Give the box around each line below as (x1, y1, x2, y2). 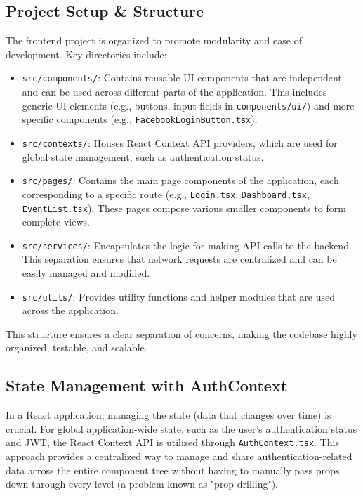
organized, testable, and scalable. (6, 340, 147, 355)
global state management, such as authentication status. (22, 149, 264, 164)
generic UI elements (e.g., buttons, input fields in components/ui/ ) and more (22, 98, 355, 112)
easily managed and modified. (22, 266, 150, 280)
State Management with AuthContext (6, 374, 288, 396)
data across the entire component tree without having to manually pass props (6, 462, 340, 477)
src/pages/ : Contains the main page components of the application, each (22, 173, 339, 188)
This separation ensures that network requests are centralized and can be (22, 252, 337, 266)
